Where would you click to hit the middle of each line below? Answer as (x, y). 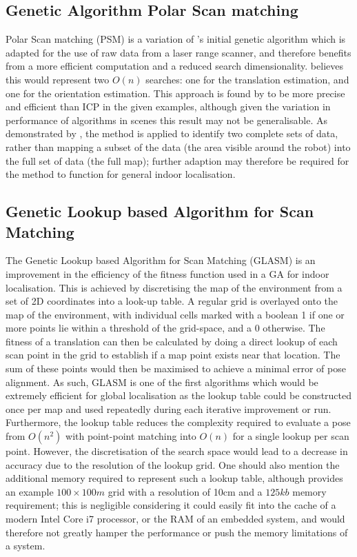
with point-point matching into (131, 436)
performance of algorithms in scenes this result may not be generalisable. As (166, 120)
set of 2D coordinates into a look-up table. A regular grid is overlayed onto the (172, 301)
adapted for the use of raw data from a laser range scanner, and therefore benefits (178, 52)
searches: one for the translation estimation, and (247, 79)
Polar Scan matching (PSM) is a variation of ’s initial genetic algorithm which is (176, 39)
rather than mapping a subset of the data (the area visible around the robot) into (178, 146)
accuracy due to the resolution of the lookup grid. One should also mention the (173, 464)
